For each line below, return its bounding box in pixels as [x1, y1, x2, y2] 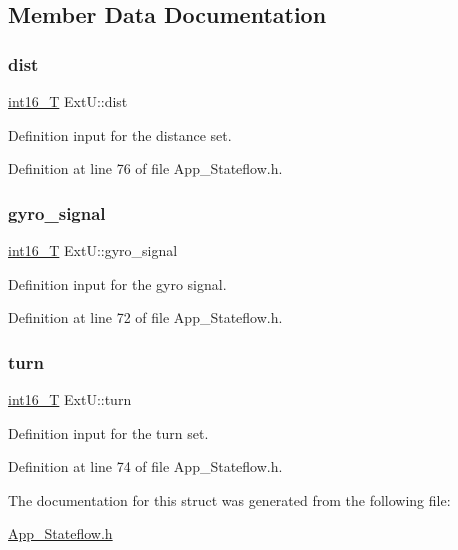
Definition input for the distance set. [8, 124, 232, 145]
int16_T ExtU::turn [8, 389, 132, 409]
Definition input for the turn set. [8, 422, 209, 443]
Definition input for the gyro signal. [8, 273, 227, 294]
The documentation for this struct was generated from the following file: [8, 489, 451, 510]
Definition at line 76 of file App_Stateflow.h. [8, 158, 283, 179]
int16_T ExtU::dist [8, 91, 128, 111]
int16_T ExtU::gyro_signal [8, 240, 178, 260]
